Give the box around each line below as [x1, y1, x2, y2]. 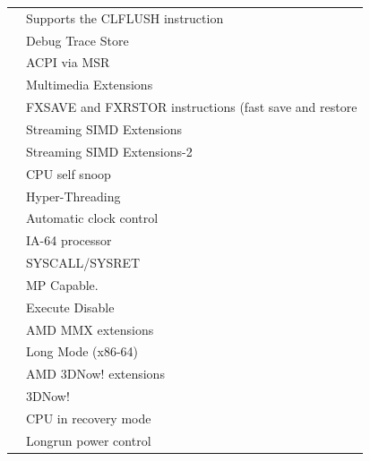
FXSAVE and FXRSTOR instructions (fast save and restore [26, 98, 357, 116]
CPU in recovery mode [26, 408, 151, 427]
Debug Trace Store [26, 30, 129, 49]
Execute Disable [26, 297, 115, 316]
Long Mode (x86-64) [26, 342, 139, 361]
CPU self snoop [26, 164, 111, 183]
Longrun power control [26, 431, 151, 449]
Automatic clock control [26, 209, 159, 227]
